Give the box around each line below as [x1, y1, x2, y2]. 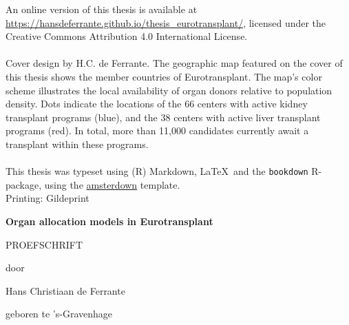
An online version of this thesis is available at [6, 2, 198, 16]
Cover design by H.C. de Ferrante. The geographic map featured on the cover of [6, 56, 343, 70]
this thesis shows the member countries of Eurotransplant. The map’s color [6, 69, 322, 83]
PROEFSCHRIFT [6, 237, 83, 251]
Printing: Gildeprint [6, 191, 89, 205]
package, [6, 177, 42, 191]
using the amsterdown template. [44, 177, 180, 191]
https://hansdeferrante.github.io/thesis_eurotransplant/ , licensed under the [6, 15, 326, 30]
